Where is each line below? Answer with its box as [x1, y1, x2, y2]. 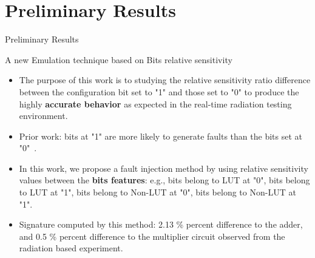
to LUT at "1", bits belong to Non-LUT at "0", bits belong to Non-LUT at [19, 186, 296, 199]
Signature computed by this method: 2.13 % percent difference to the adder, [19, 218, 303, 231]
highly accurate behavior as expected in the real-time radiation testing [19, 97, 292, 110]
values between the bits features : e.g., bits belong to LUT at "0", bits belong [19, 174, 310, 186]
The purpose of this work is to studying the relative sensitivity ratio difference [19, 73, 311, 86]
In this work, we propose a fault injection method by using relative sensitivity [19, 161, 308, 174]
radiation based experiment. [19, 242, 123, 254]
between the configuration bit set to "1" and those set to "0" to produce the [19, 85, 299, 98]
